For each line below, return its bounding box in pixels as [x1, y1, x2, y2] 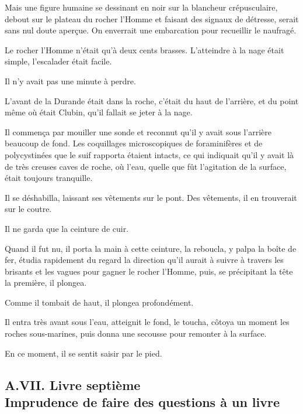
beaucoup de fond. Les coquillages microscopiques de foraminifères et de [5, 137, 263, 149]
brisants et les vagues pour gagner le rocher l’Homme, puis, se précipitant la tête [5, 265, 293, 277]
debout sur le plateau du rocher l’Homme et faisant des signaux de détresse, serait [5, 12, 299, 25]
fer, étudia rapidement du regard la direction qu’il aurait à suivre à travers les [5, 254, 284, 266]
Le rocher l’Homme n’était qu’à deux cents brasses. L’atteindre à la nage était [5, 43, 284, 56]
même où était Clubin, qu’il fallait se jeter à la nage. [5, 106, 193, 118]
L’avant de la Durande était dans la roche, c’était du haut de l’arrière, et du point [5, 94, 299, 107]
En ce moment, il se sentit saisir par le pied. [5, 347, 162, 359]
